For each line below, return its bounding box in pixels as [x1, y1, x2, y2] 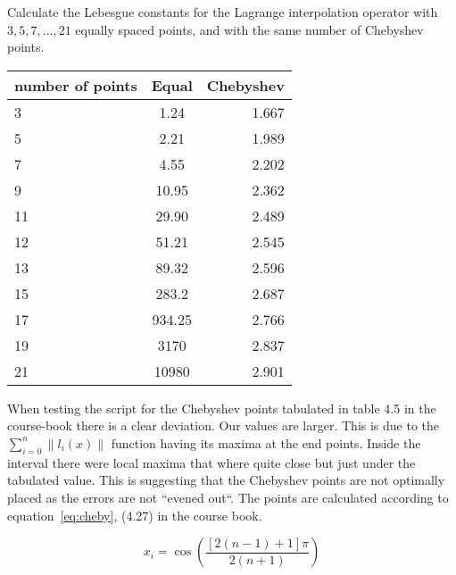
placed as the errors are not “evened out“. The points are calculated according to [7, 487, 449, 506]
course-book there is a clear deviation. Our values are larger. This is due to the [7, 416, 440, 435]
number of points [14, 74, 137, 96]
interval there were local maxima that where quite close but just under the [7, 453, 416, 471]
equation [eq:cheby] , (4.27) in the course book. [7, 505, 262, 524]
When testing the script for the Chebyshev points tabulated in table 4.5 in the [7, 398, 436, 417]
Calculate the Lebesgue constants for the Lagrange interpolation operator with [7, 3, 438, 21]
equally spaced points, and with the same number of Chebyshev [75, 20, 424, 38]
